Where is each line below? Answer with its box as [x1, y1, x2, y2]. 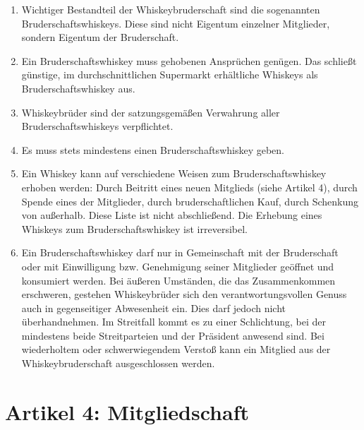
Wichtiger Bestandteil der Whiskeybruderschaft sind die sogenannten [21, 2, 320, 16]
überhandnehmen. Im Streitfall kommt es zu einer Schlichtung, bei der [21, 314, 326, 329]
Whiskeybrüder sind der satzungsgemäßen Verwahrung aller [21, 104, 280, 119]
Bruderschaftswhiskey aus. [21, 80, 135, 95]
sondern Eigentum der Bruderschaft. [21, 30, 179, 44]
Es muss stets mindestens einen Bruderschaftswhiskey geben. [21, 142, 284, 157]
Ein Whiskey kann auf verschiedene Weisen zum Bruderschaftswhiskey [21, 166, 327, 181]
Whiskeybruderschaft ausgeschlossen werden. [21, 356, 215, 371]
